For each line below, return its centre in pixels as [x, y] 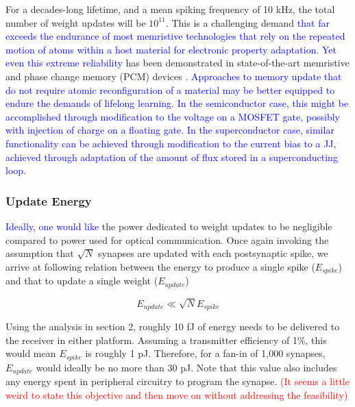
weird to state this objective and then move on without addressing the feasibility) [177, 394]
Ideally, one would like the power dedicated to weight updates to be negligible [169, 226]
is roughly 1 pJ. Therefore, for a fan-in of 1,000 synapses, [205, 353]
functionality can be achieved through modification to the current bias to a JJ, [171, 143]
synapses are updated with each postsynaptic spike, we [213, 253]
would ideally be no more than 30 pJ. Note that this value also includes [186, 367]
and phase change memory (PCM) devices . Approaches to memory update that [174, 76]
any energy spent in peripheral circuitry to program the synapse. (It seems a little [177, 381]
